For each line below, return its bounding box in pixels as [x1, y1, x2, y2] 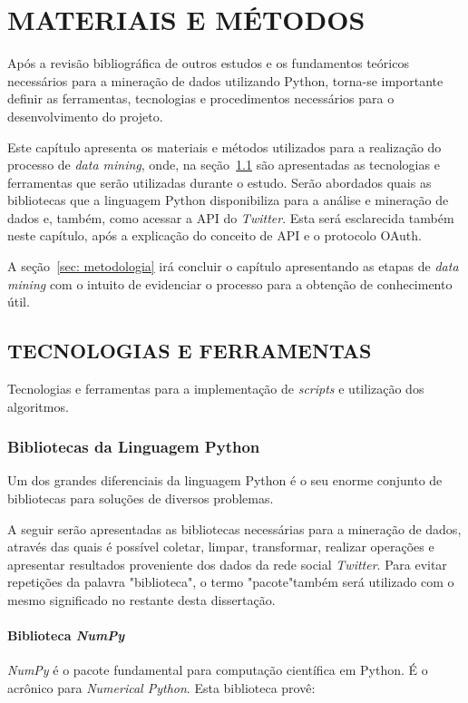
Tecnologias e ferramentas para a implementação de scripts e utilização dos [7, 379, 424, 398]
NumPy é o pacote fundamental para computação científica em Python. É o [7, 660, 428, 679]
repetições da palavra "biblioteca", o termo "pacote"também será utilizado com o [7, 572, 454, 591]
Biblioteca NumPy [7, 626, 125, 645]
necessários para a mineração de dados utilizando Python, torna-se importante [7, 71, 444, 90]
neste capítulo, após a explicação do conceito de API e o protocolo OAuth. [7, 226, 422, 245]
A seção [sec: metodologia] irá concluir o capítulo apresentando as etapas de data [7, 257, 459, 276]
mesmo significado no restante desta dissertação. [7, 591, 276, 610]
